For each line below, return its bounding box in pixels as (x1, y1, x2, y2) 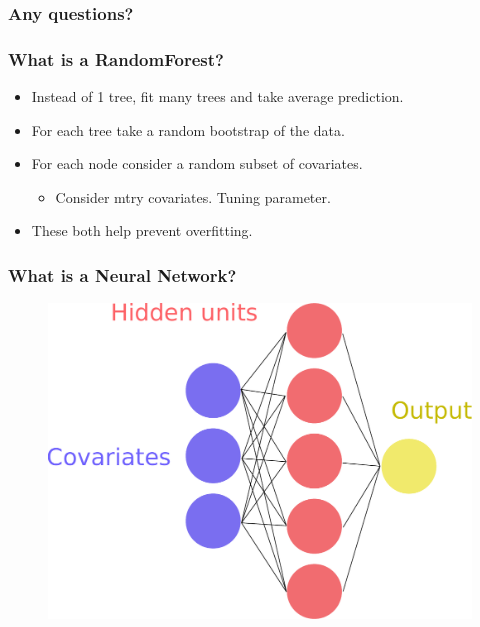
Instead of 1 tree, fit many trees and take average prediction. (31, 86, 404, 107)
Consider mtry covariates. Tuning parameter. (55, 186, 331, 207)
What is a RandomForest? (8, 46, 224, 71)
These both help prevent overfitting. (31, 220, 253, 241)
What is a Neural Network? (8, 262, 237, 287)
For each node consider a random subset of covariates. (31, 153, 363, 174)
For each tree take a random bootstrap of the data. (31, 119, 345, 140)
